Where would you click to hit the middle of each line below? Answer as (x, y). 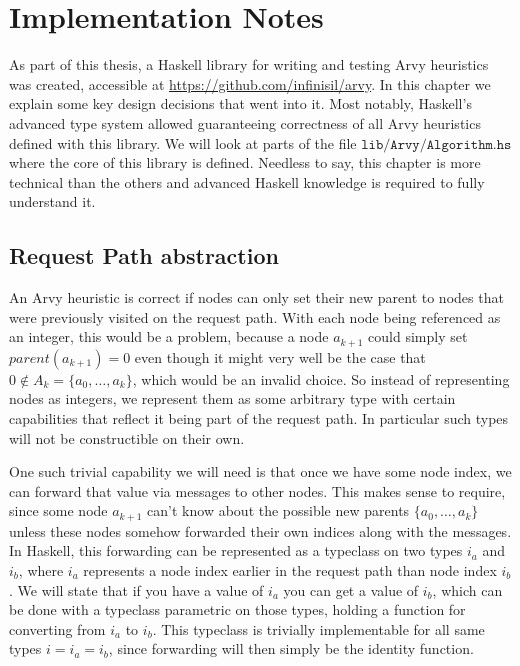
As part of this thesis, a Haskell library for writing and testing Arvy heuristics (249, 64)
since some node (58, 510)
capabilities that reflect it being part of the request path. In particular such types (259, 417)
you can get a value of (351, 589)
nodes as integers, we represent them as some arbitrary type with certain (232, 398)
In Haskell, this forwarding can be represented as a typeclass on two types (236, 550)
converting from (57, 628)
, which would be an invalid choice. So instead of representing (321, 378)
